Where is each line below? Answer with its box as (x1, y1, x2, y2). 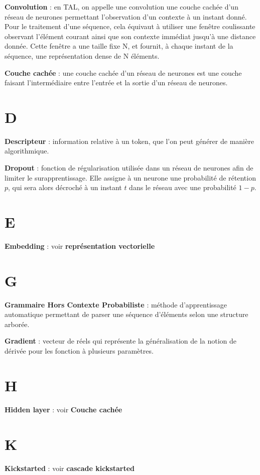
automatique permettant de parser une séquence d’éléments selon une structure (5, 309, 248, 320)
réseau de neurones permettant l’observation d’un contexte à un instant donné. (5, 11, 247, 22)
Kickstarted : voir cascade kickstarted (5, 462, 135, 473)
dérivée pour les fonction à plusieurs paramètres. (5, 346, 154, 356)
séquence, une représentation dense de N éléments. (5, 50, 160, 61)
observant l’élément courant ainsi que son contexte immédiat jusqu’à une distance (5, 31, 256, 41)
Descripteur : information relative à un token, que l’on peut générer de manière (5, 135, 254, 146)
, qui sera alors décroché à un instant (8, 182, 122, 193)
